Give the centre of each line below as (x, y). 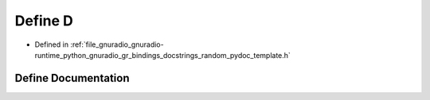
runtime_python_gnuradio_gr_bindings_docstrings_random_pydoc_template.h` (162, 55)
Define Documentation (72, 78)
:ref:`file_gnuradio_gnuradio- (117, 44)
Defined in (52, 44)
